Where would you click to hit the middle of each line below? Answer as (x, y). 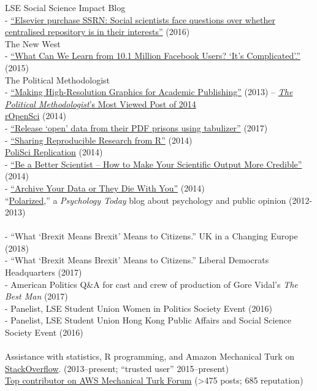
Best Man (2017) (36, 296)
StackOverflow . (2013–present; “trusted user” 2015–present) (117, 368)
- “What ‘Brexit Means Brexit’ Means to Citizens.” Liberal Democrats (137, 260)
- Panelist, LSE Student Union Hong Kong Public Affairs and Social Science (148, 320)
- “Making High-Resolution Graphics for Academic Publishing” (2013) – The (149, 92)
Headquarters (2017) (44, 272)
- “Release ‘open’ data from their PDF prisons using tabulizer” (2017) (136, 127)
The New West (33, 43)
